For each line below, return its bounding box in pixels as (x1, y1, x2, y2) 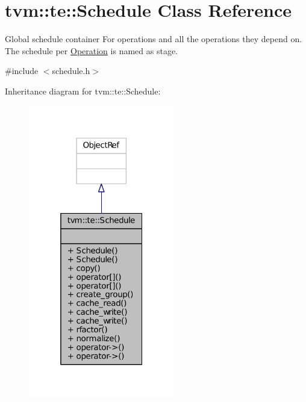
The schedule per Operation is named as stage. (5, 44, 178, 57)
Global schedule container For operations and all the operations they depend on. (5, 32, 302, 45)
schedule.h (52, 64, 90, 77)
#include (5, 64, 39, 77)
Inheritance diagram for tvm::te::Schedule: (5, 84, 161, 97)
